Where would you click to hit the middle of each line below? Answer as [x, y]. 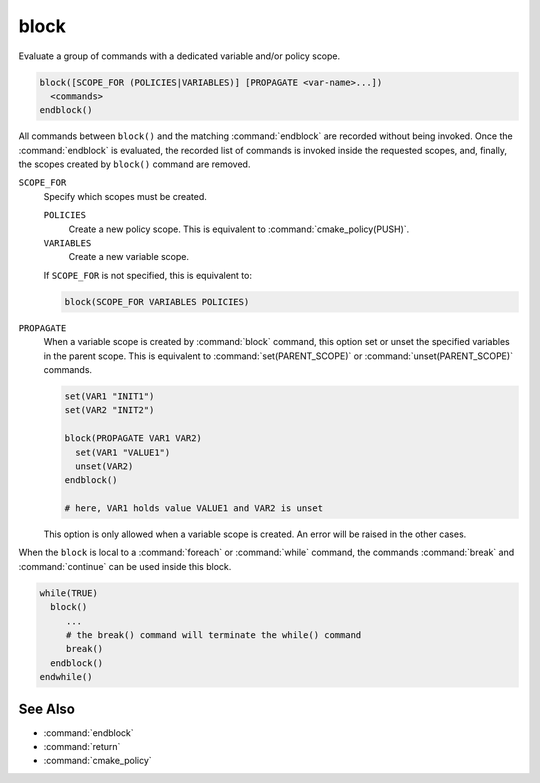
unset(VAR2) [104, 466]
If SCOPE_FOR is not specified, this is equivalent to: [147, 275]
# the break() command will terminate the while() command [213, 634]
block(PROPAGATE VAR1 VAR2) [133, 438]
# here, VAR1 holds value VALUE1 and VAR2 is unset [194, 508]
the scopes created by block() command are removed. [134, 164]
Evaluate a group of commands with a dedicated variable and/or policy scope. [179, 56]
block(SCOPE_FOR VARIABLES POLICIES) [157, 301]
